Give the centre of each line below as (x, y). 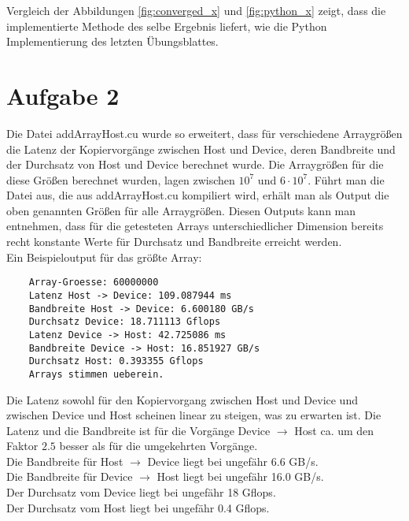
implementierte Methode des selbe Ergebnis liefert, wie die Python (167, 26)
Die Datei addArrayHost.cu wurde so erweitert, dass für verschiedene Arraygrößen (204, 133)
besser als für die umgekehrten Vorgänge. (158, 446)
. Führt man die (346, 179)
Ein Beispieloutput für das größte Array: (104, 257)
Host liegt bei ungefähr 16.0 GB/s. (240, 476)
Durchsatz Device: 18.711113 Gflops (125, 322)
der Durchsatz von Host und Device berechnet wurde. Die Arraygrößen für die (195, 164)
